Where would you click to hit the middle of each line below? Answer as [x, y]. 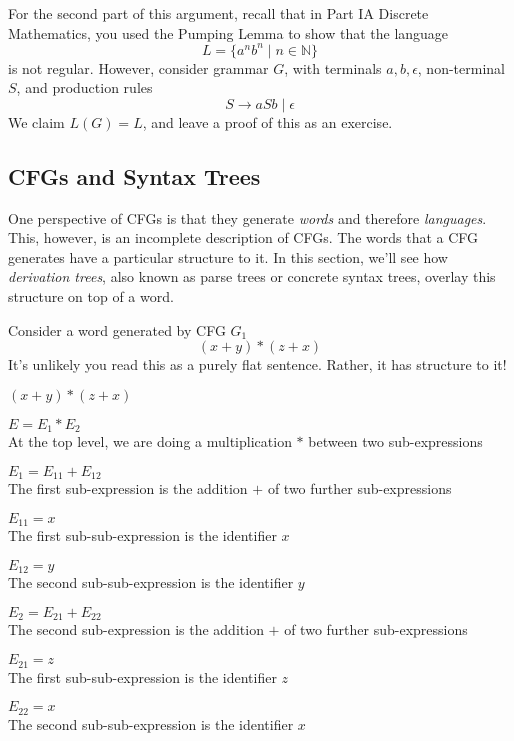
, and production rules [84, 87]
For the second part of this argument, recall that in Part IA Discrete [218, 13]
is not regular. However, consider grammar [138, 67]
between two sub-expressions [395, 441]
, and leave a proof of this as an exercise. [267, 121]
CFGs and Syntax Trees [134, 175]
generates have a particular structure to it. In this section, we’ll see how [228, 256]
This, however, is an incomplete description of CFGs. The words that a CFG [243, 237]
